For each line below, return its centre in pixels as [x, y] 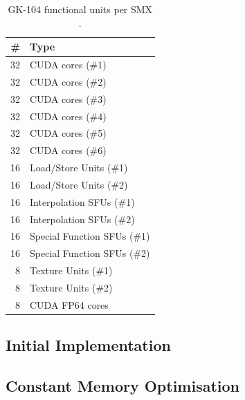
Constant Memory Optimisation [123, 386]
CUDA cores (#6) [68, 150]
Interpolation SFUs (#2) [82, 219]
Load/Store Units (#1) [79, 168]
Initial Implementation [88, 345]
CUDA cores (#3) [68, 98]
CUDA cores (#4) [68, 116]
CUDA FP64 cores [69, 304]
